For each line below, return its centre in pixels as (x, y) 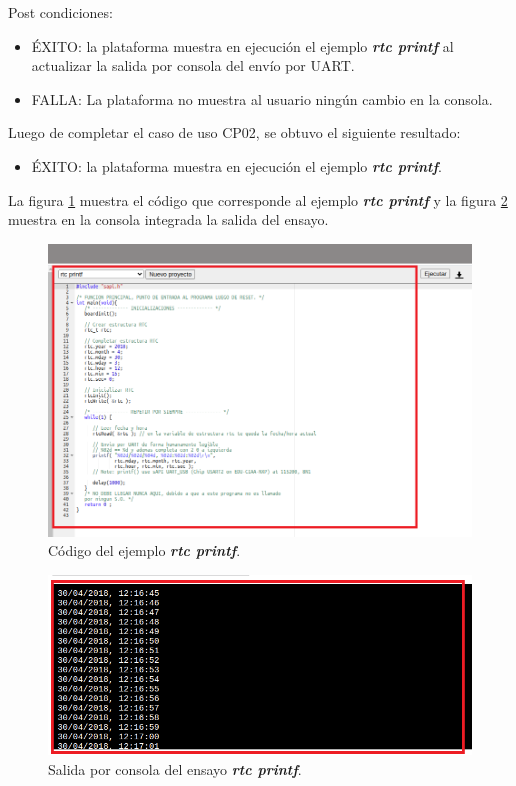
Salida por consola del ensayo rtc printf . (175, 768)
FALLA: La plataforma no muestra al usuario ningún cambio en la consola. (262, 98)
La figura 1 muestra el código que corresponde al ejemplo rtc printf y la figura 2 (258, 199)
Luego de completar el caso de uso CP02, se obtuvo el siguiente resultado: (234, 132)
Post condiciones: (60, 12)
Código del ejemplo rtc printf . (144, 550)
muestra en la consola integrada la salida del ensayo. (168, 219)
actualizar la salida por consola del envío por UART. (193, 65)
